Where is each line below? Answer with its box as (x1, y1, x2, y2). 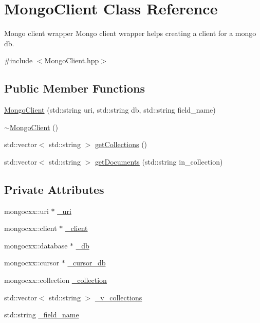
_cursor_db (67, 257, 106, 268)
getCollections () (95, 139, 147, 150)
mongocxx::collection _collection (4, 275, 107, 285)
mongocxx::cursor (4, 257, 60, 268)
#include (4, 55, 33, 66)
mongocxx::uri (4, 205, 49, 216)
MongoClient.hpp (44, 55, 99, 66)
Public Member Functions (4, 80, 145, 96)
